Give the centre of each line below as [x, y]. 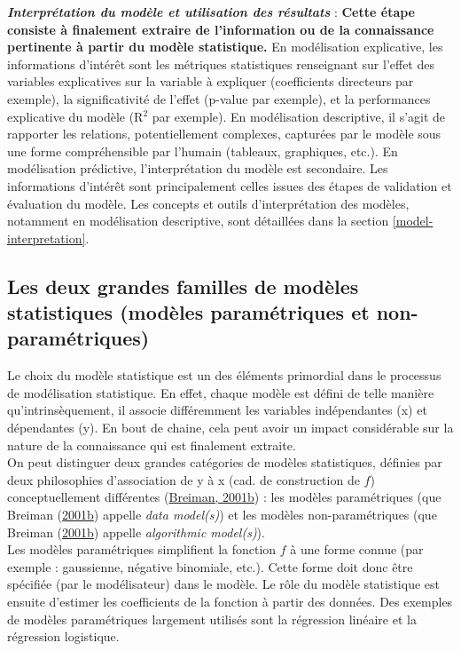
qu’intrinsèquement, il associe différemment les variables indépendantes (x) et [217, 410]
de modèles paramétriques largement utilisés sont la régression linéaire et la [212, 619]
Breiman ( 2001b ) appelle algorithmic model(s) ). [136, 532]
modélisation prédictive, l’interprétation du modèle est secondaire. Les [198, 168]
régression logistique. [63, 636]
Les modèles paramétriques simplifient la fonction [142, 549]
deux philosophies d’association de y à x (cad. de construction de [184, 479]
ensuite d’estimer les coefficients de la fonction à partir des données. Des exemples [230, 602]
